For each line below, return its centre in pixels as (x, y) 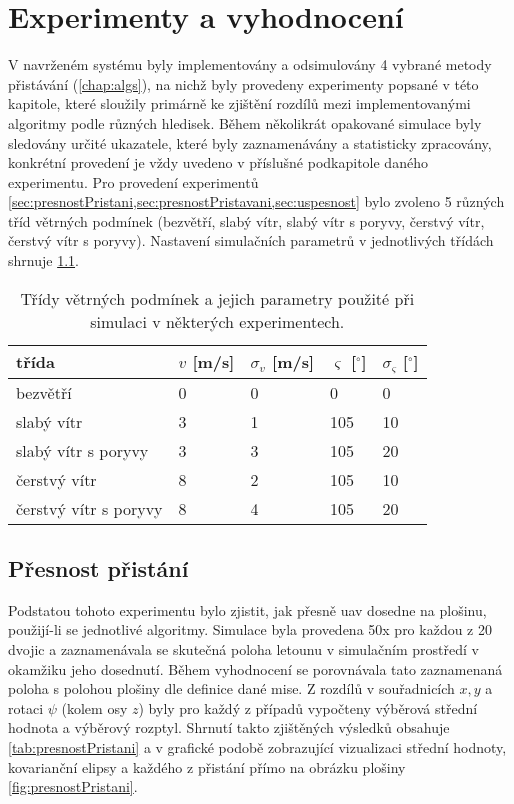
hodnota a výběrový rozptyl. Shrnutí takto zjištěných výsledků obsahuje (229, 727)
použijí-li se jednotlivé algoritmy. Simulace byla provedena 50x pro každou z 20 (250, 629)
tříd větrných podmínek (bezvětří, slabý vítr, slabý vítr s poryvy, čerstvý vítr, (246, 220)
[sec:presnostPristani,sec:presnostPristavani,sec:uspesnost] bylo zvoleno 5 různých (256, 201)
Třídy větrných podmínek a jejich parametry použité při (217, 298)
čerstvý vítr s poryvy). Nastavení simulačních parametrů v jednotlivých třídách (251, 240)
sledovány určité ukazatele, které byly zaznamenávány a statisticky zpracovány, (250, 142)
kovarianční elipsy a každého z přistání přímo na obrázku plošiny (207, 766)
